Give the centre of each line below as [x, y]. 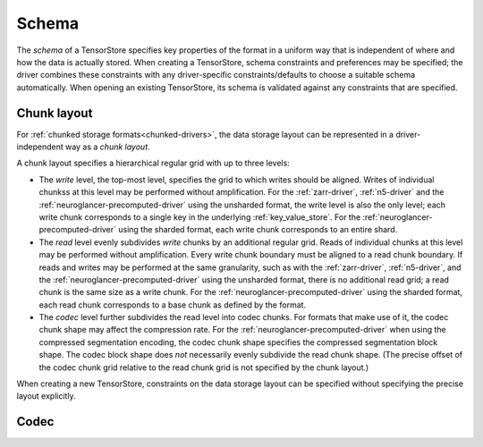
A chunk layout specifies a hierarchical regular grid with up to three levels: [153, 163]
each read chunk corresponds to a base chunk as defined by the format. [173, 305]
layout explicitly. [46, 396]
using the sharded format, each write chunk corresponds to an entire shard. [258, 230]
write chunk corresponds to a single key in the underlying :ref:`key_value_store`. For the [200, 217]
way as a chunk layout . [108, 147]
